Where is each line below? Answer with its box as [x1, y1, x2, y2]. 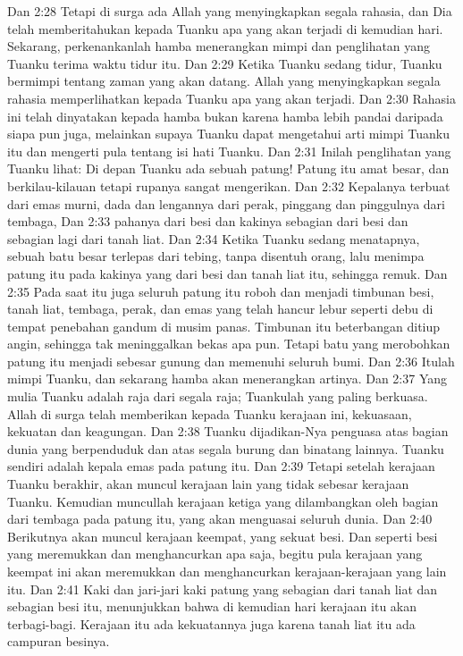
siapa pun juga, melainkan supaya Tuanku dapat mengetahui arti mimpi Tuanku [7, 124, 450, 143]
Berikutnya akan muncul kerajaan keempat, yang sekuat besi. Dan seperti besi [7, 526, 438, 545]
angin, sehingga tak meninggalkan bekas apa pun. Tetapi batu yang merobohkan [7, 334, 450, 353]
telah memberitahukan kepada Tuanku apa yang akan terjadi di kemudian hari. [7, 19, 443, 38]
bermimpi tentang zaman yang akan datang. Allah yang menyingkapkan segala [7, 71, 441, 90]
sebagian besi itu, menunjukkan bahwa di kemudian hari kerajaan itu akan [7, 597, 417, 616]
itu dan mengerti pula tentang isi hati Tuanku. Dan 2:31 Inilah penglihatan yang [7, 141, 451, 160]
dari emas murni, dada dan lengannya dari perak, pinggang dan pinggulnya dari [7, 194, 445, 213]
